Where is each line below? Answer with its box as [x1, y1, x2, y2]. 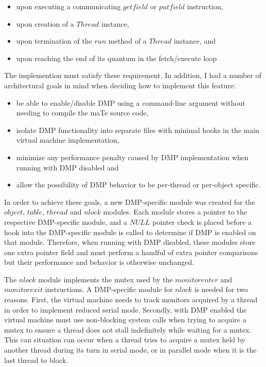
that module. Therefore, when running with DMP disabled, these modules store [4, 237, 256, 247]
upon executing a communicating [16, 1, 121, 11]
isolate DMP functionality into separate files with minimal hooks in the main [16, 124, 259, 135]
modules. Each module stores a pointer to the [103, 206, 247, 217]
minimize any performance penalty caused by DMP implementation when [16, 151, 249, 162]
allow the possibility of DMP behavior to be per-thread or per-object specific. [16, 179, 261, 190]
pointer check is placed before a [152, 216, 252, 227]
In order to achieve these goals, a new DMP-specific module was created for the [4, 196, 255, 207]
